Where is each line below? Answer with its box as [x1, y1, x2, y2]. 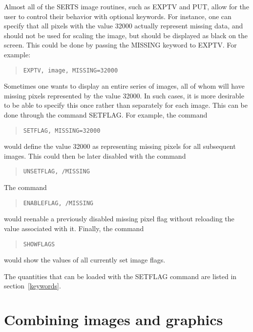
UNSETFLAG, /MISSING [23, 168, 90, 175]
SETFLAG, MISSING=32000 [23, 127, 101, 134]
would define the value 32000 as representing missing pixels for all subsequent [4, 141, 236, 151]
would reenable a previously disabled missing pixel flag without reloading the [4, 213, 234, 224]
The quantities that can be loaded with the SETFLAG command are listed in [4, 271, 237, 281]
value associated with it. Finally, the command [4, 223, 144, 233]
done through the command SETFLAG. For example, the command [4, 110, 208, 119]
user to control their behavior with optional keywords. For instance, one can [4, 11, 232, 21]
